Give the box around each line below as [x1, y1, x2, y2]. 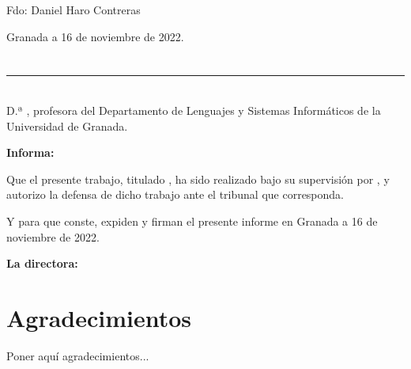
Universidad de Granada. [6, 117, 128, 134]
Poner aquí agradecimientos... [6, 347, 149, 363]
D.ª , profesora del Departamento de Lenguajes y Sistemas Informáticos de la [6, 101, 381, 118]
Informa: [6, 144, 55, 161]
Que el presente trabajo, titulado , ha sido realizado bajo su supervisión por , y [6, 170, 390, 187]
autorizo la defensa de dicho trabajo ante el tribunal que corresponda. [6, 186, 344, 203]
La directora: [6, 255, 78, 272]
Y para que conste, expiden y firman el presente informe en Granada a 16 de [6, 212, 378, 229]
